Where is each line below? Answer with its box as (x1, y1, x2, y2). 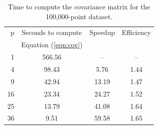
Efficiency (122, 27, 151, 37)
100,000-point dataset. (45, 11, 113, 21)
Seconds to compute (22, 27, 82, 37)
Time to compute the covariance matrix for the (8, 1, 150, 11)
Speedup (89, 27, 115, 37)
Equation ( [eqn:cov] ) (21, 39, 83, 50)
